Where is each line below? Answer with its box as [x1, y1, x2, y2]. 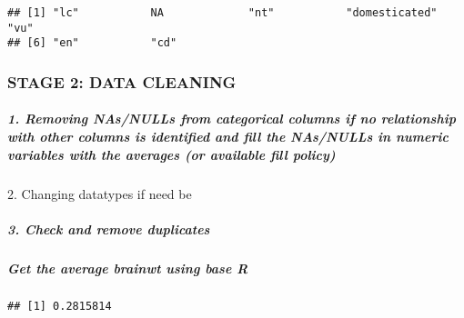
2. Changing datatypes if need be [7, 184, 192, 203]
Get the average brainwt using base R [7, 258, 248, 277]
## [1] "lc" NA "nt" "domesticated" [7, 6, 438, 19]
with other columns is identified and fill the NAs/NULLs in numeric [7, 127, 449, 145]
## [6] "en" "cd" [7, 36, 177, 50]
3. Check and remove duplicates [7, 219, 210, 238]
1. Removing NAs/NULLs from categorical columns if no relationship [7, 109, 456, 128]
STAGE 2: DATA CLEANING [7, 70, 237, 93]
